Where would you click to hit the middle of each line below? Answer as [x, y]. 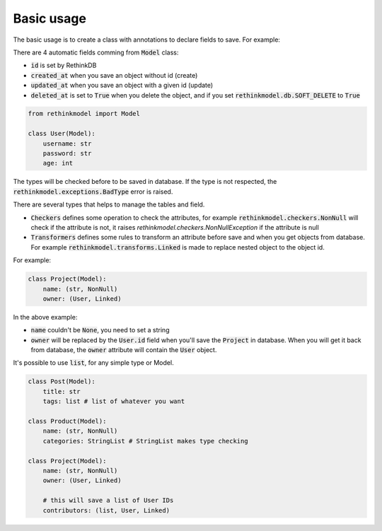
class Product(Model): [67, 421]
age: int [58, 163]
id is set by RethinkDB [64, 65]
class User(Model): [62, 134]
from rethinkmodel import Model [84, 114]
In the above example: [45, 317]
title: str [62, 391]
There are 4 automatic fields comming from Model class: [96, 52]
